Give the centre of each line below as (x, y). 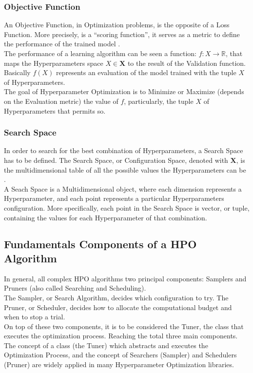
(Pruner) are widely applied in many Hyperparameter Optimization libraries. (119, 364)
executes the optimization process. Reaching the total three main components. (121, 336)
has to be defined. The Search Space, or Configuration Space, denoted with (116, 160)
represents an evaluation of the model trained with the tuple (146, 72)
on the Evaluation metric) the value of (61, 101)
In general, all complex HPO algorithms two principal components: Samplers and (125, 278)
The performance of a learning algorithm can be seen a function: (100, 53)
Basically (17, 72)
